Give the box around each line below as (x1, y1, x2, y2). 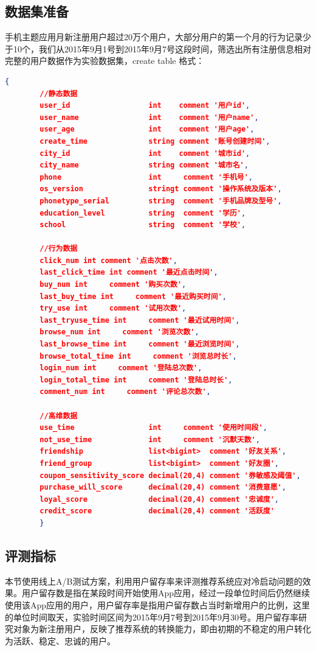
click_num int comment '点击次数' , (39, 256, 177, 265)
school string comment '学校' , (39, 220, 246, 230)
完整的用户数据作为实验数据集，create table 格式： (5, 54, 205, 67)
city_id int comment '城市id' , (39, 149, 250, 158)
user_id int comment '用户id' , (39, 101, 250, 110)
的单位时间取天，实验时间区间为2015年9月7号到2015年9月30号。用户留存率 (5, 610, 298, 623)
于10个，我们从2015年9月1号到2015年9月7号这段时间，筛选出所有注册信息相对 (5, 42, 311, 55)
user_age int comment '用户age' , (39, 125, 255, 134)
